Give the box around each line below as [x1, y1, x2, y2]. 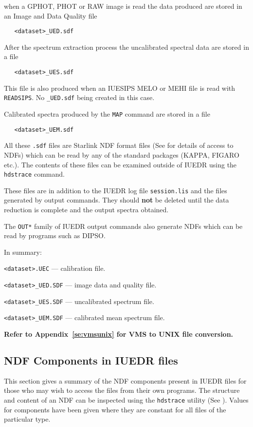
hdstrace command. [4, 169, 65, 179]
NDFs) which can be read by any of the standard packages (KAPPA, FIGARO [4, 149, 239, 160]
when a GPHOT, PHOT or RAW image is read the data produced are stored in [4, 1, 242, 11]
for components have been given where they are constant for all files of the [4, 404, 226, 414]
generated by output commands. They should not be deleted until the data [4, 195, 229, 205]
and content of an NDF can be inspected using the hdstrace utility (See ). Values [4, 395, 249, 405]
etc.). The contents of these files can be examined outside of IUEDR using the [4, 159, 237, 169]
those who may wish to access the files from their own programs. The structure [4, 385, 240, 395]
